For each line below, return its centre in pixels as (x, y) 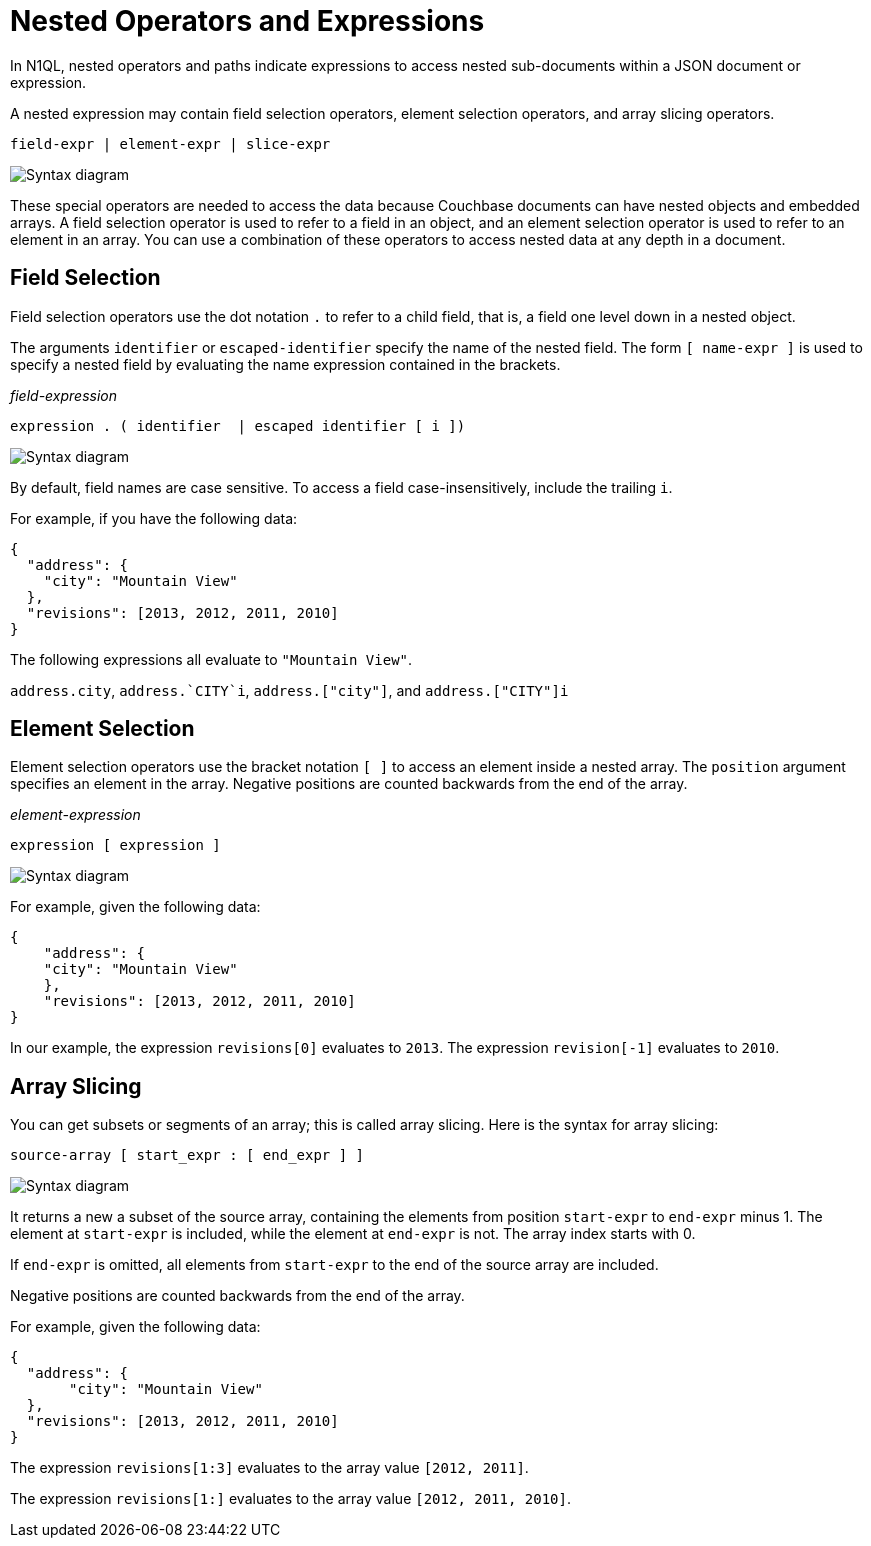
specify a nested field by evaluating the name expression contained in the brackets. (285, 364)
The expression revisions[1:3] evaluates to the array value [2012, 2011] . (269, 1468)
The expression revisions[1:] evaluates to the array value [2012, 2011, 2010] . (290, 1499)
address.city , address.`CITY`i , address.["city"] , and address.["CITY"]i (289, 690)
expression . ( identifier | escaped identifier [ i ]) (238, 425)
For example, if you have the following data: (154, 518)
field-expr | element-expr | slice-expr (170, 143)
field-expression (64, 395)
